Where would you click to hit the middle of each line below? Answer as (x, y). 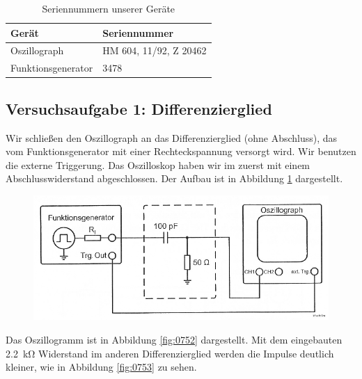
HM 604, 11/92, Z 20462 (155, 50)
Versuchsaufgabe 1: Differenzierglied (139, 108)
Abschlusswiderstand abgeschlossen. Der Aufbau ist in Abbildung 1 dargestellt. (174, 178)
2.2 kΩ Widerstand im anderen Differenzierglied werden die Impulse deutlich (170, 353)
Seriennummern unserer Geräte (109, 8)
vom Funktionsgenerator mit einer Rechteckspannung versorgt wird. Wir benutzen (181, 151)
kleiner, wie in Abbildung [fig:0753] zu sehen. (101, 367)
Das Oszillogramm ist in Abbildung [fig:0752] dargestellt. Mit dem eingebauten (174, 339)
